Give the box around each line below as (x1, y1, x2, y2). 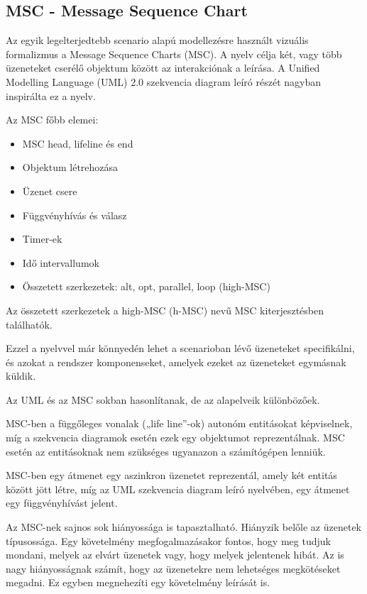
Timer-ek (22, 231, 62, 246)
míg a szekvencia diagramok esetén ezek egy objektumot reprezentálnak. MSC (6, 430, 345, 445)
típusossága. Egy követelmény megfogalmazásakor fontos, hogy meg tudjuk (6, 533, 331, 548)
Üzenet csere (22, 183, 77, 198)
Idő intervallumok (22, 255, 99, 270)
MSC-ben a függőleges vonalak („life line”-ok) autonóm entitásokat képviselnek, (6, 416, 353, 431)
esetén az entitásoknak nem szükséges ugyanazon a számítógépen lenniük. (6, 444, 326, 458)
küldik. (6, 368, 36, 383)
